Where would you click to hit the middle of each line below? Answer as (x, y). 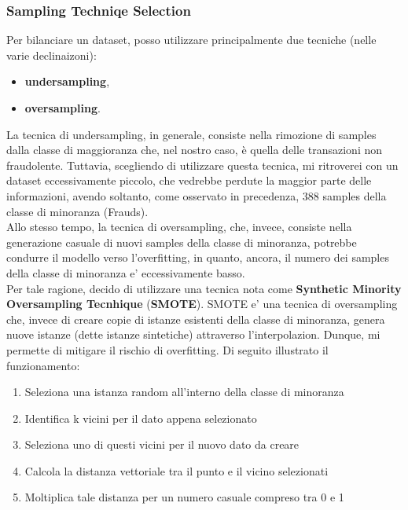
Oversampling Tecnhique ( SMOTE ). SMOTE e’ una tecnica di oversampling (202, 304)
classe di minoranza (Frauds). (77, 211)
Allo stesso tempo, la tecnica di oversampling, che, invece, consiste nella (179, 227)
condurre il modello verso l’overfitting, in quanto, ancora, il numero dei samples (198, 257)
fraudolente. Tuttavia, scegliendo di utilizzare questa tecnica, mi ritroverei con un (202, 165)
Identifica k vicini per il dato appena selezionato (141, 418)
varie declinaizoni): (51, 55)
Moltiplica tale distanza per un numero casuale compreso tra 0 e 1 (184, 497)
